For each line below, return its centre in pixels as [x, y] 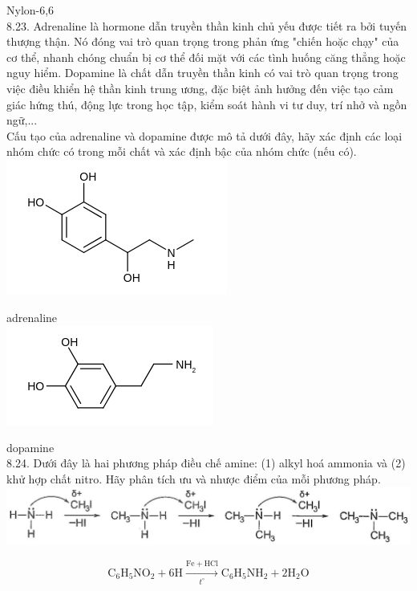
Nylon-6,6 [30, 10]
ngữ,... [22, 120]
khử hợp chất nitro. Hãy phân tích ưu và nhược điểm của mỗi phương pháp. [194, 478]
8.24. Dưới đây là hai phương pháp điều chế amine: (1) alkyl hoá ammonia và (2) [206, 463]
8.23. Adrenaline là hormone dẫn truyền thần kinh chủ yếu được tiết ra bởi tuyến [207, 25]
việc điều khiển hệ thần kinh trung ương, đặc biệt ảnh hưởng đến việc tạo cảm [200, 88]
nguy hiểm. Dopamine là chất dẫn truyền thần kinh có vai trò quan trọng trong [202, 73]
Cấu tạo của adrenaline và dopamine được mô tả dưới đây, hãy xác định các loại [204, 135]
